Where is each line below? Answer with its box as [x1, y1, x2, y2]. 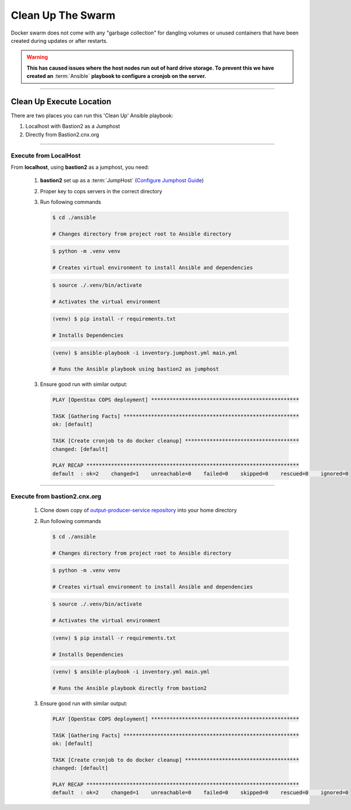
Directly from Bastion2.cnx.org [25, 131, 99, 138]
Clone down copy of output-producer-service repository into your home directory [40, 507, 237, 514]
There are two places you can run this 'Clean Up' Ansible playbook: [11, 112, 174, 119]
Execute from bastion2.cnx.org [11, 493, 102, 501]
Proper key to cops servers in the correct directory [40, 187, 163, 194]
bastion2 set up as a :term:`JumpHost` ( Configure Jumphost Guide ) [40, 177, 204, 184]
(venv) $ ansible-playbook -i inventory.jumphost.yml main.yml [52, 349, 238, 356]
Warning [26, 53, 48, 61]
